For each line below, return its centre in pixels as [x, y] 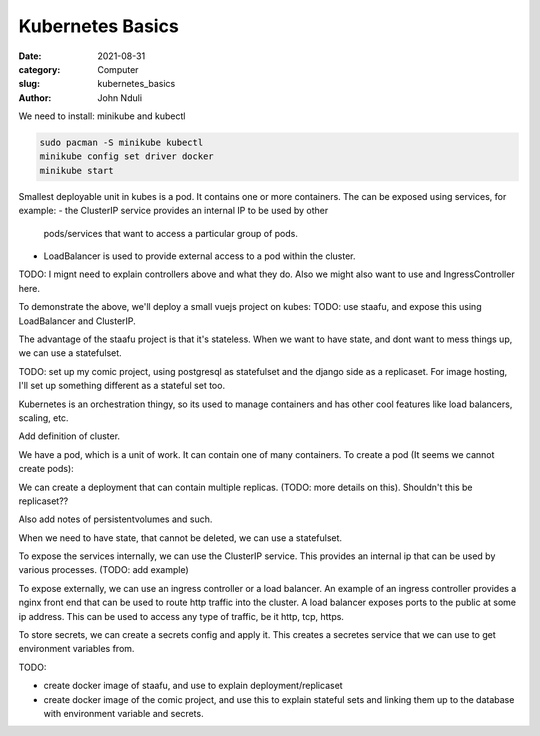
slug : [29, 84]
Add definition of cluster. [69, 436]
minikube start [76, 170]
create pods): [46, 469]
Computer [118, 69]
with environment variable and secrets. [123, 713]
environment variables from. [76, 649]
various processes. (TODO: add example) [103, 570]
